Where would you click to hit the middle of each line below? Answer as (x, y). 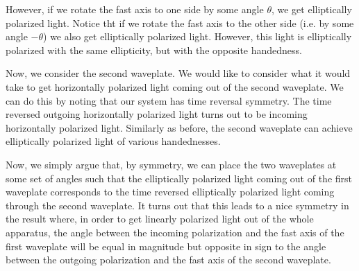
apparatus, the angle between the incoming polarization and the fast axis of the (175, 232)
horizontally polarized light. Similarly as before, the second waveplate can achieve (179, 127)
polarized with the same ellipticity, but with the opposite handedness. (154, 50)
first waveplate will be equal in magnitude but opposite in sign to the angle (166, 246)
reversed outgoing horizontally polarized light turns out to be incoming (157, 114)
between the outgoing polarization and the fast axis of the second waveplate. (168, 260)
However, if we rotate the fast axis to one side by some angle (135, 9)
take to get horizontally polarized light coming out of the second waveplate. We (175, 86)
